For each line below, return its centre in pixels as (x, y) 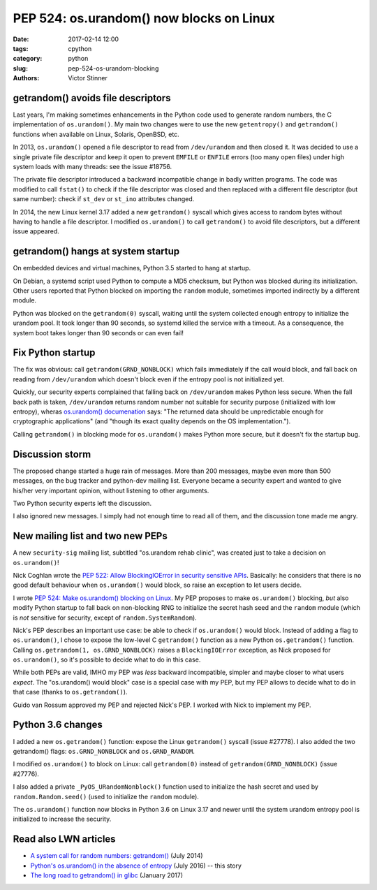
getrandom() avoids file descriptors (92, 98)
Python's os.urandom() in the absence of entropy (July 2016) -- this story (136, 866)
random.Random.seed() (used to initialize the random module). (106, 796)
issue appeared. (36, 231)
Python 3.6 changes (58, 725)
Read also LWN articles (64, 839)
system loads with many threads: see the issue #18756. (93, 166)
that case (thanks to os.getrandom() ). (70, 692)
